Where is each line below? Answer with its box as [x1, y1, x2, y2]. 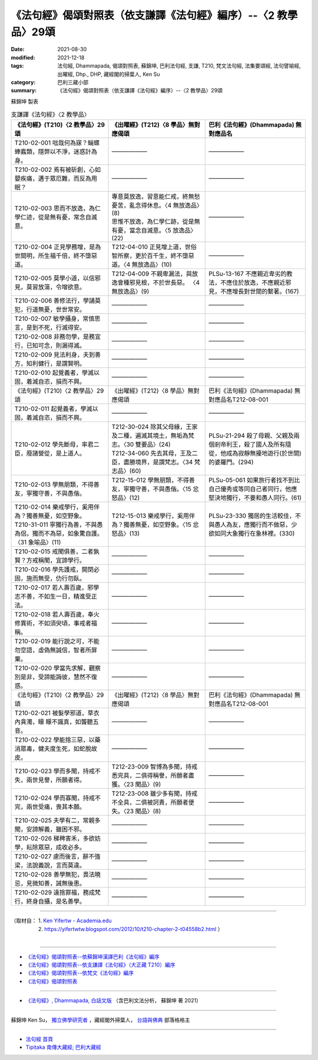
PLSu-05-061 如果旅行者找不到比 [208, 476, 300, 484]
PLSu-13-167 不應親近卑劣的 [208, 270, 287, 278]
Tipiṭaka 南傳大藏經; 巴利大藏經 [25, 1044, 101, 1051]
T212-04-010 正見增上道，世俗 [111, 243, 197, 251]
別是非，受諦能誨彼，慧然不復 [14, 673, 97, 681]
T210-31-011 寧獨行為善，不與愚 [14, 521, 103, 529]
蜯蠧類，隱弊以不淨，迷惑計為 [14, 148, 97, 156]
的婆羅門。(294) [208, 458, 254, 466]
